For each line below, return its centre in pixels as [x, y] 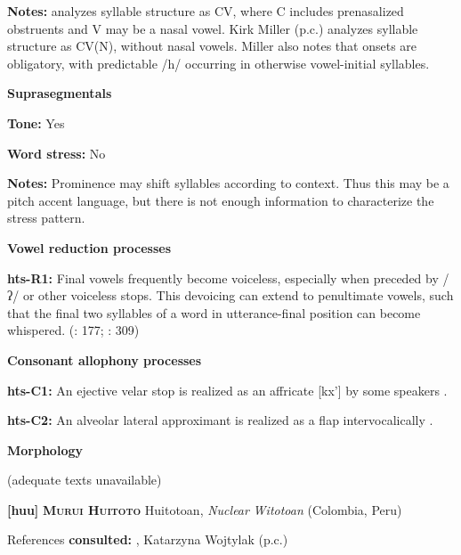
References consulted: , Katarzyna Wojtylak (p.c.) [148, 539]
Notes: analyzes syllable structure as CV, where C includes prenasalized [206, 11]
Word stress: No [57, 153]
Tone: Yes [36, 122]
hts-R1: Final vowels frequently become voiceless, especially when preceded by [223, 277]
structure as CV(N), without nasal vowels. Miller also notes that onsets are [212, 46]
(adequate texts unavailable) [85, 480]
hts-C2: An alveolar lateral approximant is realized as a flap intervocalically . [220, 420]
